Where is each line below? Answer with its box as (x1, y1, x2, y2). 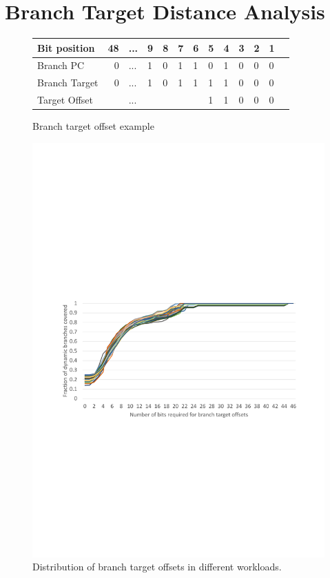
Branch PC (37, 58, 85, 73)
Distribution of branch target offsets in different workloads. (32, 559, 282, 574)
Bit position (37, 40, 95, 55)
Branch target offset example (32, 119, 154, 133)
